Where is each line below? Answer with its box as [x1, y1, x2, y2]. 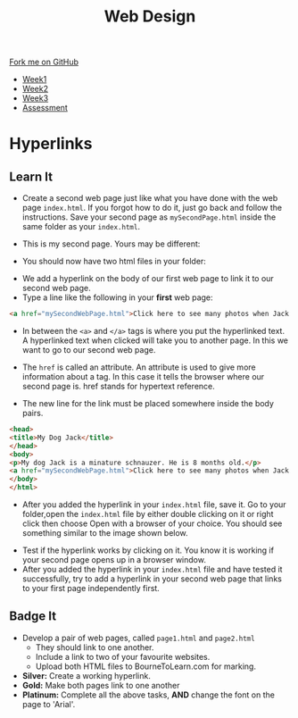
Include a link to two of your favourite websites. [35, 651, 211, 662]
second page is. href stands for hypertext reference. [21, 381, 216, 392]
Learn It [9, 169, 54, 184]
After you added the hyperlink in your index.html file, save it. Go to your [21, 499, 287, 510]
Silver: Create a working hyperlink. [21, 670, 152, 680]
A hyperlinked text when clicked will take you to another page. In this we [21, 335, 288, 346]
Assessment [21, 103, 69, 113]
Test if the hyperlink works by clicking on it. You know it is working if [21, 545, 275, 555]
